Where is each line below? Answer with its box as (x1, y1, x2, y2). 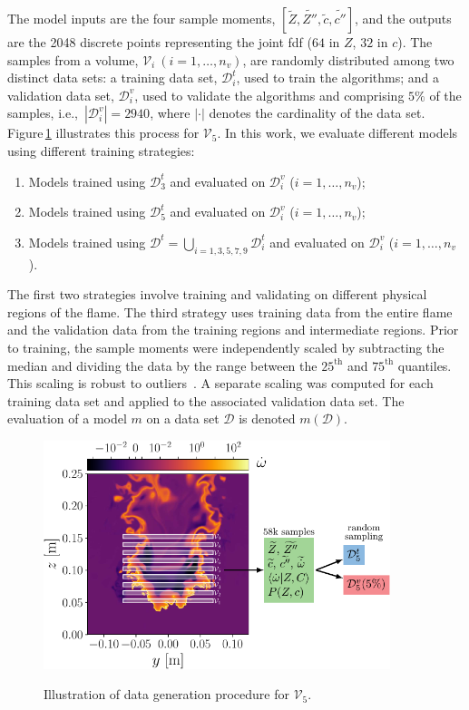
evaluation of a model (7, 409, 127, 428)
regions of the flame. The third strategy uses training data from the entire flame (7, 302, 453, 321)
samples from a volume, (7, 50, 139, 69)
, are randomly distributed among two (242, 50, 454, 69)
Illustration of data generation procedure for (44, 685, 289, 704)
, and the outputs (355, 9, 452, 27)
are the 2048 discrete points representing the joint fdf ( (7, 33, 313, 51)
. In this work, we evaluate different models (217, 123, 458, 142)
